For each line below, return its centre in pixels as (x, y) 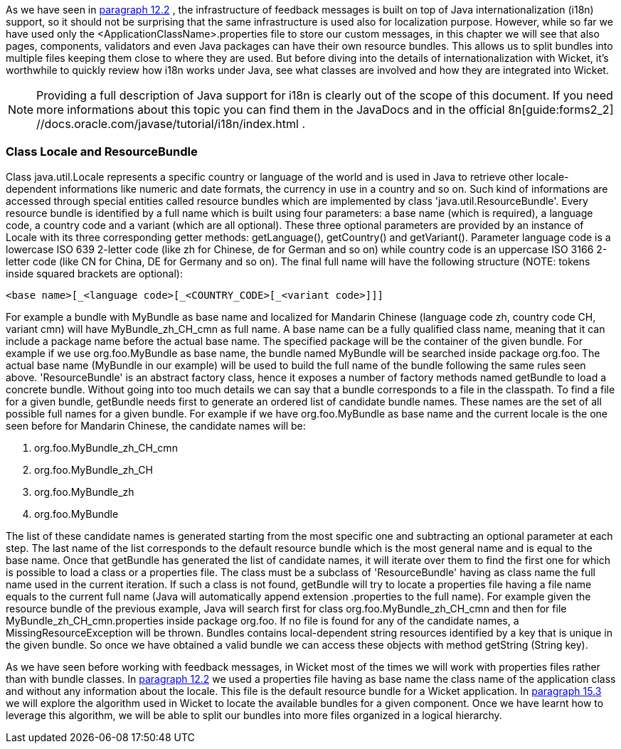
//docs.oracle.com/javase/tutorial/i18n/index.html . (171, 124)
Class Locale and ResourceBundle (102, 152)
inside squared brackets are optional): (94, 273)
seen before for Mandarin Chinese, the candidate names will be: (156, 425)
